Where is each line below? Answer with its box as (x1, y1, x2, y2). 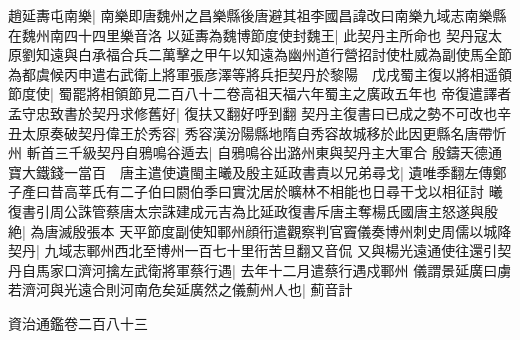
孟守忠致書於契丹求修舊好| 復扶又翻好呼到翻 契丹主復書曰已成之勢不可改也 (8, 102, 498, 123)
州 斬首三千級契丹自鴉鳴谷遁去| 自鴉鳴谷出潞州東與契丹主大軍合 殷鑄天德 (8, 142, 488, 163)
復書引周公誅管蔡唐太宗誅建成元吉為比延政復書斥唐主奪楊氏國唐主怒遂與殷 (8, 200, 498, 221)
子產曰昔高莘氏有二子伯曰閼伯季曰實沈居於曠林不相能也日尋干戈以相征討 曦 (8, 181, 503, 202)
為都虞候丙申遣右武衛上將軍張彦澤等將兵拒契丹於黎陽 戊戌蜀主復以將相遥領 (8, 63, 512, 84)
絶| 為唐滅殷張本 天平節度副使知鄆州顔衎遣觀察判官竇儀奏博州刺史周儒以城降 (8, 220, 512, 241)
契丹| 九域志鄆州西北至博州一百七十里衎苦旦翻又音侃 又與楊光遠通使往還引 (8, 240, 498, 261)
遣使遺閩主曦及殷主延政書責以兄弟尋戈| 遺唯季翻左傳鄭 (147, 161, 507, 182)
